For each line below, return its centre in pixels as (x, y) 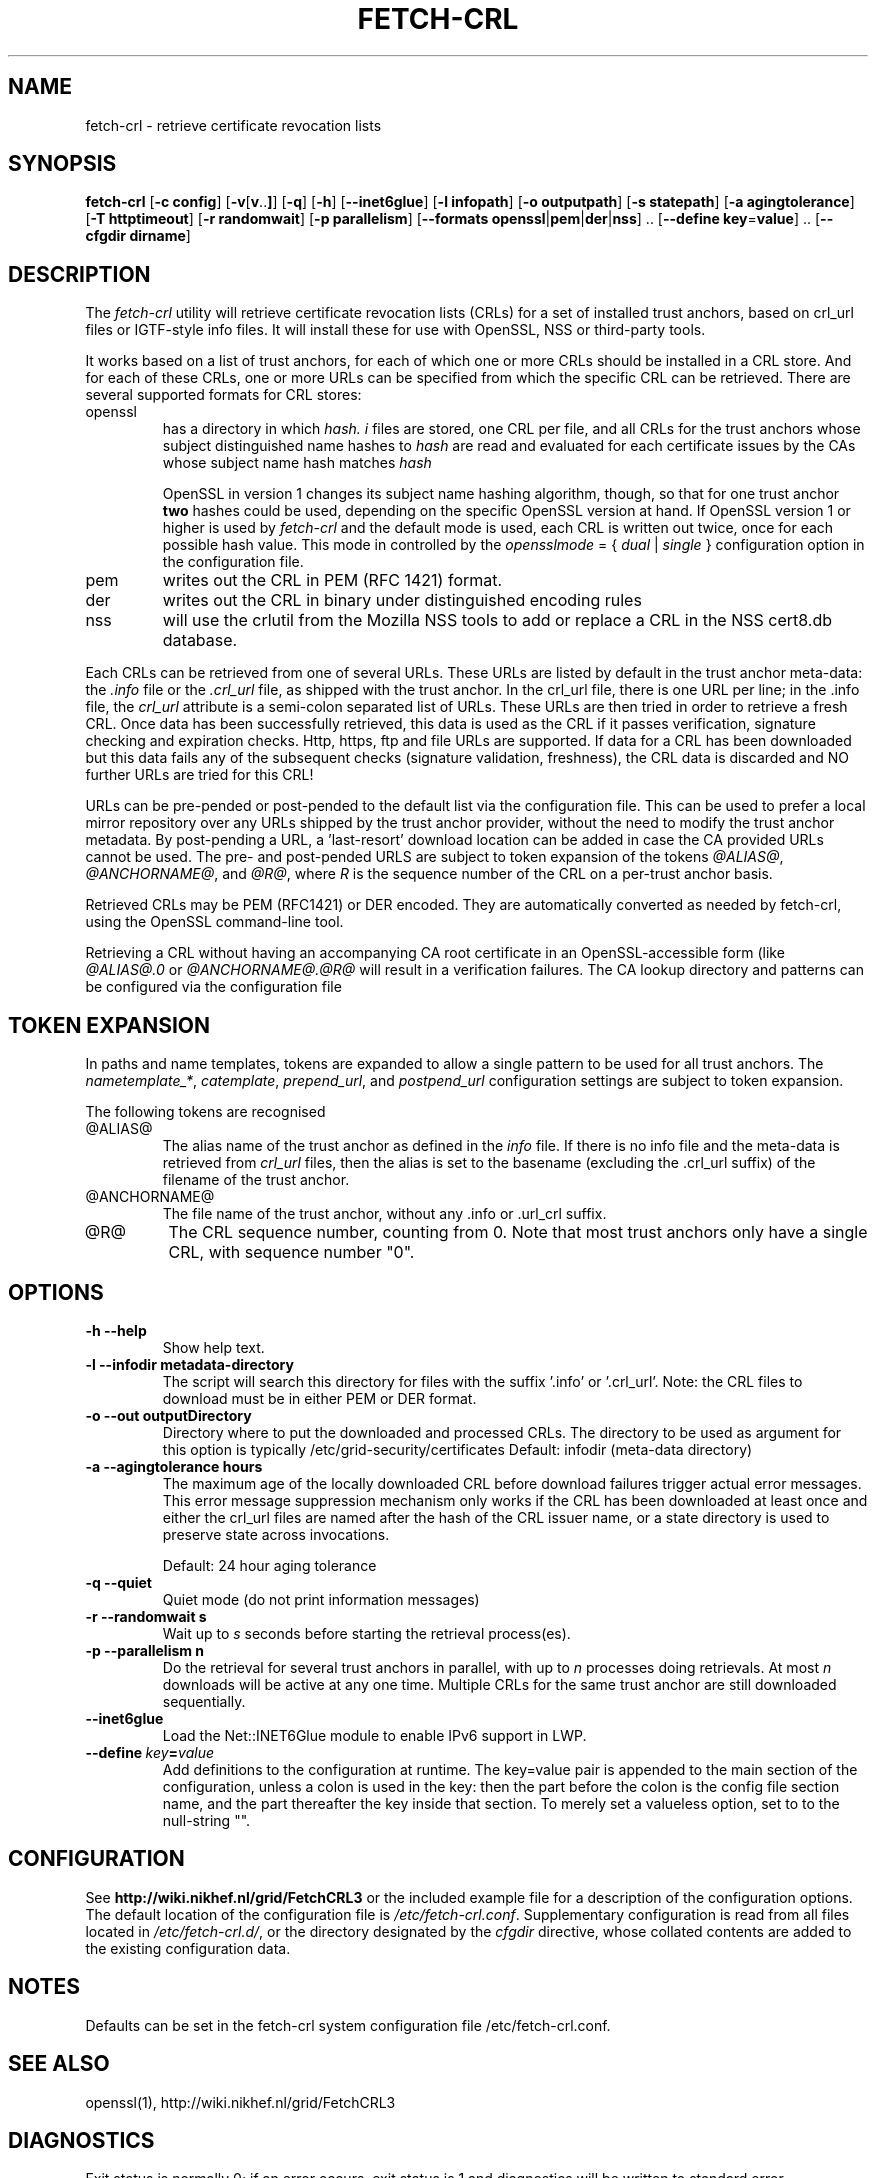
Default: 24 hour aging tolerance (269, 1565)
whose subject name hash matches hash (297, 463)
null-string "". (206, 1820)
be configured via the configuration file (213, 987)
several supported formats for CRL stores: (223, 395)
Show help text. (213, 1347)
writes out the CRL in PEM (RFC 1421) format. (332, 580)
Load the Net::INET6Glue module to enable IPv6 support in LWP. (374, 1735)
